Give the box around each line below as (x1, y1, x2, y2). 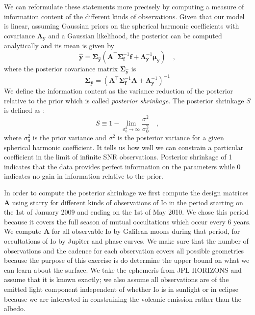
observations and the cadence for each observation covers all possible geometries (4, 245, 244, 255)
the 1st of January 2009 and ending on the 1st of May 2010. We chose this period (4, 207, 249, 217)
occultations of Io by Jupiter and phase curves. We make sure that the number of (4, 236, 249, 246)
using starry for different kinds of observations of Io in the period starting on (12, 197, 243, 207)
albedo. (4, 303, 25, 314)
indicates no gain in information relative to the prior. (4, 171, 163, 181)
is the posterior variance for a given (117, 132, 224, 143)
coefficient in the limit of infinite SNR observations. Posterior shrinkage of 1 (4, 152, 232, 162)
